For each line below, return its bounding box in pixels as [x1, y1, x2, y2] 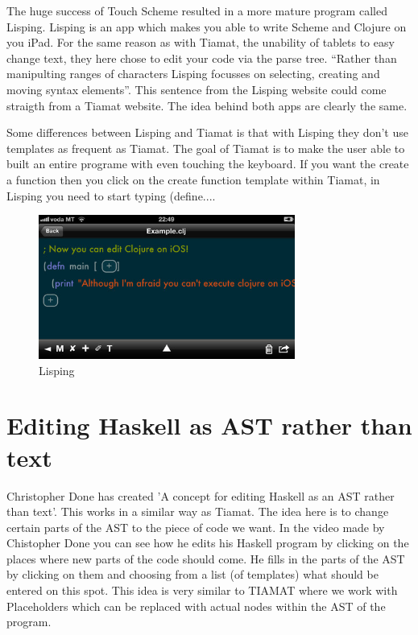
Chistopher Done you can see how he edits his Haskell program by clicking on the [6, 534, 409, 551]
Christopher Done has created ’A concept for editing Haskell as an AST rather [6, 487, 395, 504]
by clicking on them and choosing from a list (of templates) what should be [6, 566, 379, 583]
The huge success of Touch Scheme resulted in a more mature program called [6, 2, 387, 19]
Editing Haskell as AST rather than [6, 409, 412, 442]
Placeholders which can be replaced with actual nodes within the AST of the [6, 597, 386, 614]
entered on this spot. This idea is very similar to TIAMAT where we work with [6, 582, 398, 599]
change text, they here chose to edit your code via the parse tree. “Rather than [6, 49, 397, 66]
